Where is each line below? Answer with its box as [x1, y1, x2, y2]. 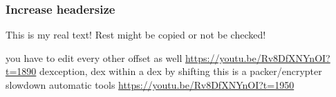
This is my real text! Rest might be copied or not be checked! [6, 28, 266, 42]
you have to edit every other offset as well [6, 50, 183, 65]
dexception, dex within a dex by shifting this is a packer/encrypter [39, 64, 322, 78]
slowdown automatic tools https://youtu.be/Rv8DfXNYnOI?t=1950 [6, 78, 295, 91]
